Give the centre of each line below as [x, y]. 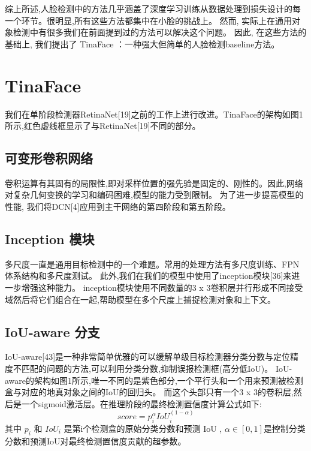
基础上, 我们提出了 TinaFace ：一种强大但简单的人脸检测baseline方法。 [142, 43]
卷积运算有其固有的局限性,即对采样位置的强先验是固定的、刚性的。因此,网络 [154, 183]
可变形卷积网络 [49, 158]
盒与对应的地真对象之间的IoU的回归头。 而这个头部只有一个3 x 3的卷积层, [149, 392]
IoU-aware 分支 [52, 331]
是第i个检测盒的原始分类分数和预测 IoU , [143, 429]
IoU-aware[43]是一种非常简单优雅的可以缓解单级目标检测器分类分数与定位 [148, 357]
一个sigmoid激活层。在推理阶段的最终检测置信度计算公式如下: [141, 403]
